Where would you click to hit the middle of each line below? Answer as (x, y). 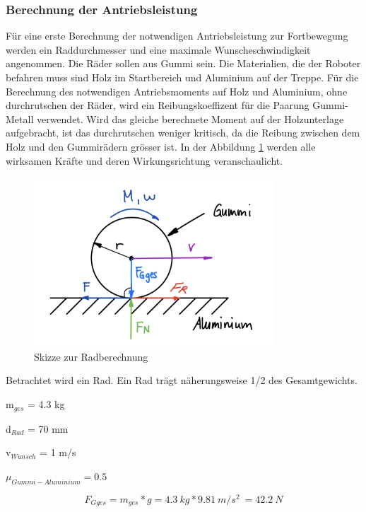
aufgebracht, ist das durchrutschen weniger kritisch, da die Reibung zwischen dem (183, 133)
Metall (20, 118)
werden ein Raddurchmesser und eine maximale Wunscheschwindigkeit (158, 49)
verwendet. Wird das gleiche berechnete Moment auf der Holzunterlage (190, 118)
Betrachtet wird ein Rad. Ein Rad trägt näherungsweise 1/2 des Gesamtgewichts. (182, 380)
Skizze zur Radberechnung (91, 356)
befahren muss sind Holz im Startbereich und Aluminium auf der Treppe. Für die (182, 77)
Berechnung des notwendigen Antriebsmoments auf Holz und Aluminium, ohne (177, 91)
